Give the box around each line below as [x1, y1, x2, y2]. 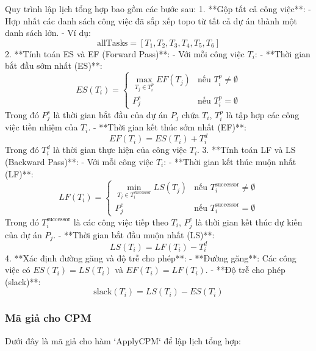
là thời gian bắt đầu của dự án [53, 108, 168, 121]
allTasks [96, 38, 128, 48]
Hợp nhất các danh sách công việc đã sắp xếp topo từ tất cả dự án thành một [5, 14, 297, 27]
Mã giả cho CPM [5, 310, 92, 325]
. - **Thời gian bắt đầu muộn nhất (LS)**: [53, 228, 215, 241]
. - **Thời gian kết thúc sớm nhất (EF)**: [88, 121, 246, 133]
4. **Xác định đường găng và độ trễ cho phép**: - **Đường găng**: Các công [5, 251, 296, 264]
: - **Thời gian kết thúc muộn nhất [163, 155, 296, 168]
